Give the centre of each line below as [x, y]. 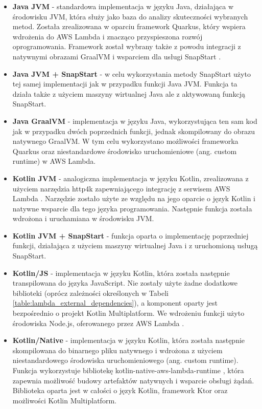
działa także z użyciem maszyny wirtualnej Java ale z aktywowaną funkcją [129, 93]
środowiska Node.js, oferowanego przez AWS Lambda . [98, 323]
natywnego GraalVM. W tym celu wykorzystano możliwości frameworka [125, 141]
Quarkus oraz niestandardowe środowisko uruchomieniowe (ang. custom [125, 151]
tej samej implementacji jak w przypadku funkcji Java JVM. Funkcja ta [125, 84]
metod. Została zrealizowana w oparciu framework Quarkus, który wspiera [129, 26]
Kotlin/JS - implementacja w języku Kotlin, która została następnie [121, 273]
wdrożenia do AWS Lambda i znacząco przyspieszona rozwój [108, 36]
